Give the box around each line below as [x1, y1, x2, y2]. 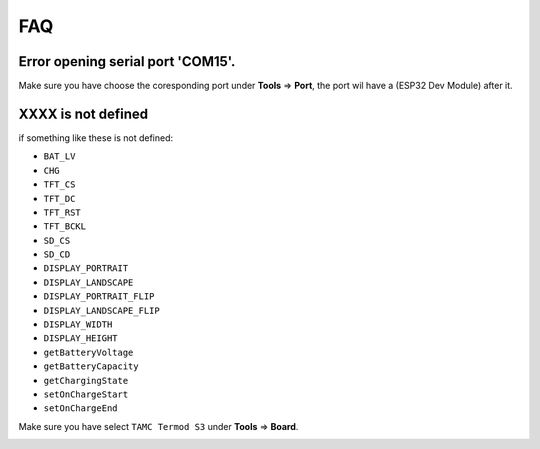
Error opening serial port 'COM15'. [18, 53, 236, 70]
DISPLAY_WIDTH [43, 319, 113, 330]
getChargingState [43, 375, 129, 386]
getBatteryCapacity [43, 361, 139, 372]
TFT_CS [43, 179, 76, 190]
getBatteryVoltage [43, 346, 134, 358]
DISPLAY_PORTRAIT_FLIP [43, 291, 155, 302]
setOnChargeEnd [43, 403, 119, 414]
